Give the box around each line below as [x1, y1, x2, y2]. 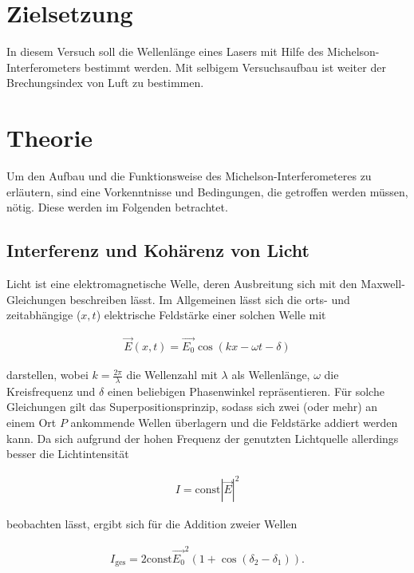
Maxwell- [361, 275, 405, 292]
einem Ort [6, 414, 57, 431]
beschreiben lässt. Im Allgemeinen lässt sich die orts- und [69, 290, 350, 307]
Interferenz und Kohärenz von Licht [6, 238, 310, 263]
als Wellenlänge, [231, 366, 310, 383]
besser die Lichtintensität [6, 445, 129, 462]
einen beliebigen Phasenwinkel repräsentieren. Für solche [107, 382, 384, 399]
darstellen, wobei [6, 366, 89, 383]
